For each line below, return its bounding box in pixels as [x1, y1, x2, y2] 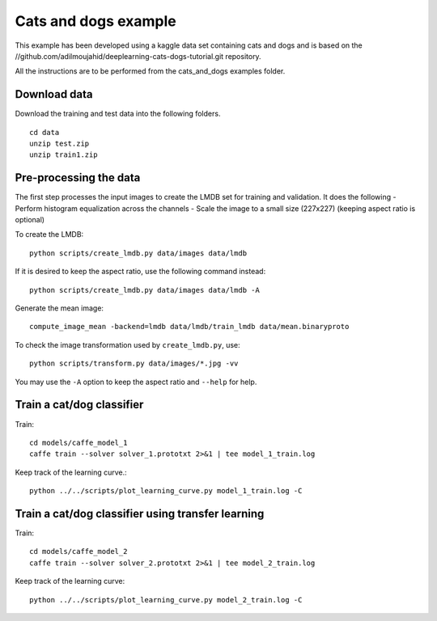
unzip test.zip [29, 139, 90, 149]
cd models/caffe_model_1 [29, 437, 128, 447]
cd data [29, 128, 60, 137]
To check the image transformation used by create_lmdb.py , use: [15, 340, 240, 349]
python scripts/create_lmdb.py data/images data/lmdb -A [29, 285, 261, 294]
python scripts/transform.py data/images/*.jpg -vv [29, 359, 239, 368]
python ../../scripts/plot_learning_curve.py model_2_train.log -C [29, 595, 303, 604]
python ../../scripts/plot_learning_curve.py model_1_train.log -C [29, 486, 303, 496]
